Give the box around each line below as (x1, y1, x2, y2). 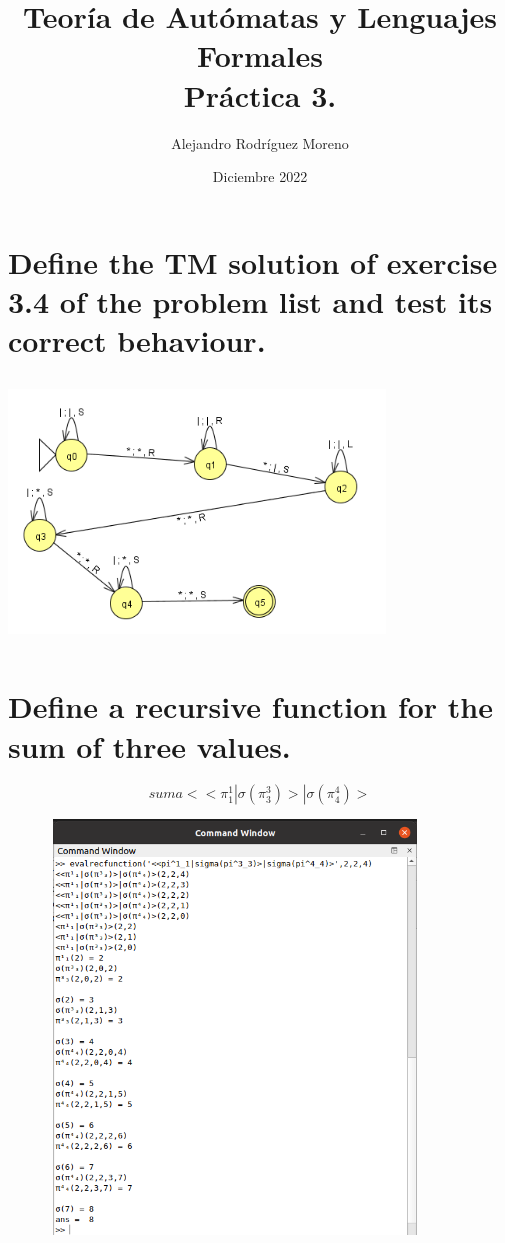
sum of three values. (8, 725, 291, 766)
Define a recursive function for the (8, 686, 493, 727)
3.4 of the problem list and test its (8, 280, 493, 321)
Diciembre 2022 (212, 166, 308, 187)
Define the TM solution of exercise (8, 241, 498, 282)
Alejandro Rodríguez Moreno (171, 132, 349, 153)
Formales (197, 35, 323, 76)
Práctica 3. (183, 74, 337, 115)
